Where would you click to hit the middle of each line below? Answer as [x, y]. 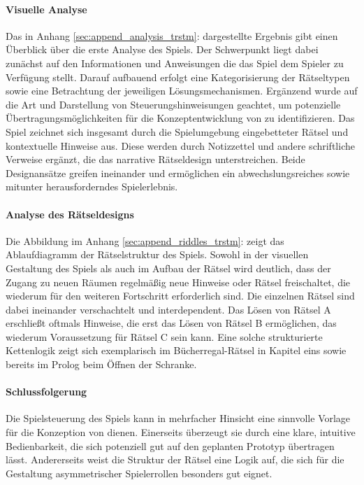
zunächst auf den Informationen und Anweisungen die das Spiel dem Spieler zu [175, 63]
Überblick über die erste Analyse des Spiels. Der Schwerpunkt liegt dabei [162, 49]
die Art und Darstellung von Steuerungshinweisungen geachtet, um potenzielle [173, 104]
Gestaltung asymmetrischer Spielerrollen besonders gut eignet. [139, 473]
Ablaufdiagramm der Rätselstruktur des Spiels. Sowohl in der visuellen [157, 254]
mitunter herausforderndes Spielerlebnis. [92, 187]
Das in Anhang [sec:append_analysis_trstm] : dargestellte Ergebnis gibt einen [172, 35]
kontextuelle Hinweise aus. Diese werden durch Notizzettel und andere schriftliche [180, 145]
